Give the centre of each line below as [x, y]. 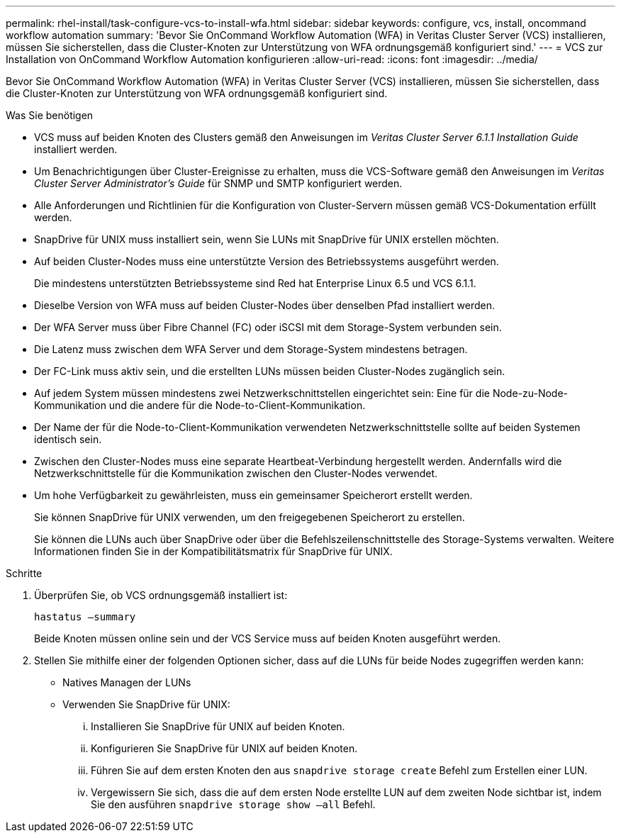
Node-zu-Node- [530, 393]
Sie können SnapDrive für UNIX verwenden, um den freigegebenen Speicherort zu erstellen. [250, 517]
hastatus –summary [85, 617]
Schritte [24, 573]
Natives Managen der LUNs [127, 682]
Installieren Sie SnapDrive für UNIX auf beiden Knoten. [218, 726]
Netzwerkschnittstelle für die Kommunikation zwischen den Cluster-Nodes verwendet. [236, 473]
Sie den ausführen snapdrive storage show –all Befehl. [233, 804]
